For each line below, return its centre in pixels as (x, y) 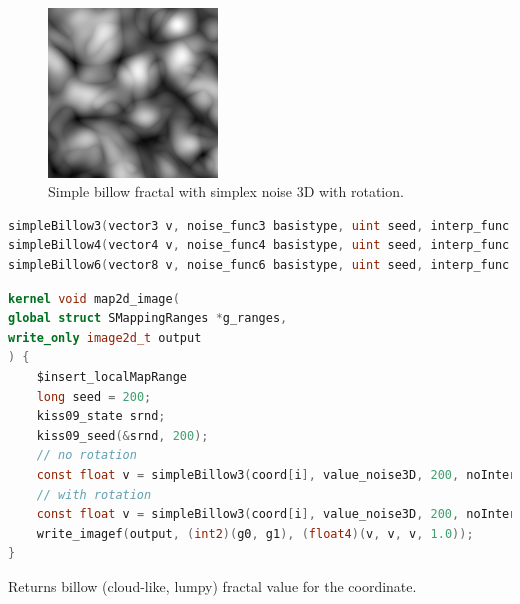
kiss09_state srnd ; (101, 416)
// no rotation (86, 455)
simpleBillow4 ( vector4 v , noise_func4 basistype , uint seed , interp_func (259, 245)
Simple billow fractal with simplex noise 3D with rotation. (226, 191)
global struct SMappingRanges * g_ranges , (148, 318)
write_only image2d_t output (105, 337)
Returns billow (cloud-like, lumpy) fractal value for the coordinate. (212, 585)
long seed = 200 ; (94, 396)
